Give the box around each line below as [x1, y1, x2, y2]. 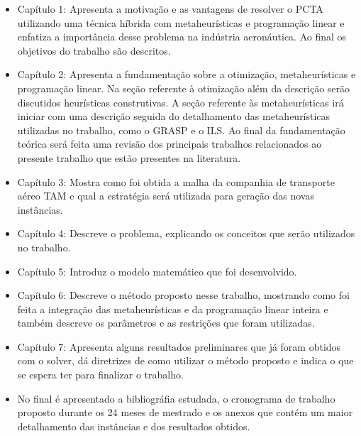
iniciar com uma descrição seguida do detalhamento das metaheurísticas [17, 109, 331, 124]
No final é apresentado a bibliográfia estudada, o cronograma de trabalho [17, 391, 335, 405]
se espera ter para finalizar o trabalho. [17, 367, 184, 382]
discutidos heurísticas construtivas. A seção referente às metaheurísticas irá [17, 94, 344, 109]
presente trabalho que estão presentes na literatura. [17, 150, 241, 165]
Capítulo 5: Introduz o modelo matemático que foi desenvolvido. [17, 263, 297, 278]
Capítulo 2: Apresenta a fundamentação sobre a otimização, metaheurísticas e [17, 67, 356, 82]
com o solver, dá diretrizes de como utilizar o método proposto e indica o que [17, 353, 354, 368]
